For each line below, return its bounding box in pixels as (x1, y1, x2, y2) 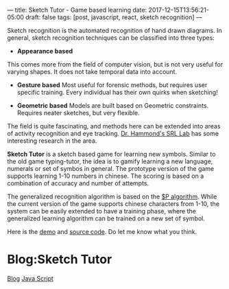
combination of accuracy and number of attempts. (7, 179, 149, 187)
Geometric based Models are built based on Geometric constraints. (16, 102, 209, 109)
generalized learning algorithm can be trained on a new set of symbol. (7, 214, 206, 222)
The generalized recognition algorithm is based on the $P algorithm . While (7, 192, 217, 200)
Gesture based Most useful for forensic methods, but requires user (16, 81, 208, 89)
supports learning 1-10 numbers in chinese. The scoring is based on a (7, 172, 204, 180)
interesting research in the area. (7, 137, 97, 145)
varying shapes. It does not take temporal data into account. (7, 68, 177, 76)
